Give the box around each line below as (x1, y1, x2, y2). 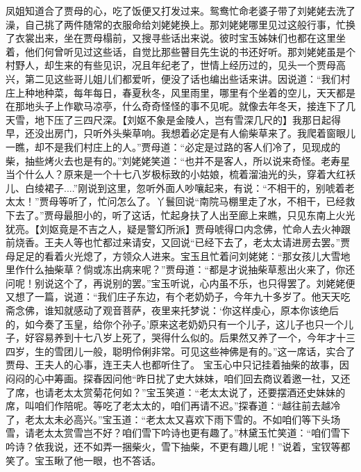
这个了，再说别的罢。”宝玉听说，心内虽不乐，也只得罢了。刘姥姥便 (53, 275, 355, 290)
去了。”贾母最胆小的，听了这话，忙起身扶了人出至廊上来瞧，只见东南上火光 (15, 207, 355, 222)
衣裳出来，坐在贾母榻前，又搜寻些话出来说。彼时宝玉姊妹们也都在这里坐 (15, 31, 346, 45)
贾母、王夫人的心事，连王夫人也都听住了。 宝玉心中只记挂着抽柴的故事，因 (6, 357, 349, 372)
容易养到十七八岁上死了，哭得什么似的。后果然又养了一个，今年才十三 (34, 330, 355, 345)
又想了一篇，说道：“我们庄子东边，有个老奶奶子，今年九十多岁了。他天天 (6, 289, 341, 304)
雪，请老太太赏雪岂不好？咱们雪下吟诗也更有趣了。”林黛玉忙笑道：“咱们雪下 (6, 425, 351, 440)
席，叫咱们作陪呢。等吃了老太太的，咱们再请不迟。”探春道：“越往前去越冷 (6, 398, 341, 413)
